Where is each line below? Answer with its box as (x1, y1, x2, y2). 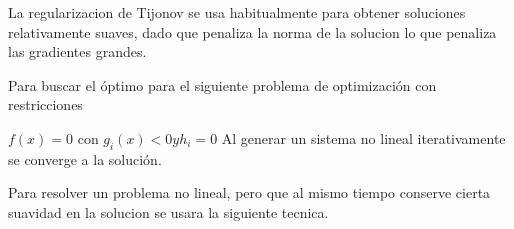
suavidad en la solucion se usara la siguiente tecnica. (8, 201, 329, 222)
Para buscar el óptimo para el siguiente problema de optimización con (8, 74, 437, 95)
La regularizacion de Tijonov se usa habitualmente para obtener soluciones (8, 2, 466, 22)
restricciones (8, 94, 83, 115)
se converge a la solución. (8, 148, 162, 169)
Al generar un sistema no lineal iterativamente (221, 127, 506, 148)
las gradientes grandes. (8, 41, 147, 62)
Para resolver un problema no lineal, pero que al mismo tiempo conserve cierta (8, 182, 491, 203)
